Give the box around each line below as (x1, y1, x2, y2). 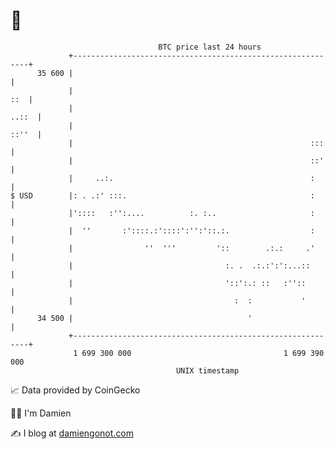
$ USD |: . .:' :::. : (10, 190, 315, 201)
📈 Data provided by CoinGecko (10, 384, 141, 396)
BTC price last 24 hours (158, 42, 262, 52)
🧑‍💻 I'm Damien (10, 407, 72, 419)
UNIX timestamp (175, 365, 240, 376)
